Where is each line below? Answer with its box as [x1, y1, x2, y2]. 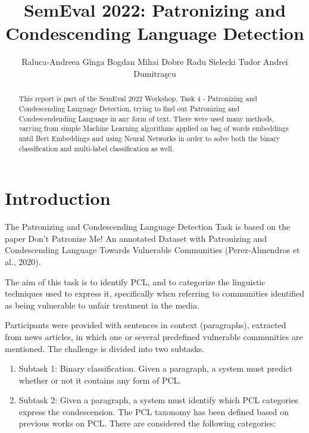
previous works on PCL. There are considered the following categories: [18, 417, 276, 429]
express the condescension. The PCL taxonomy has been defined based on [18, 405, 289, 418]
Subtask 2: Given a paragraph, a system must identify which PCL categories [18, 394, 298, 406]
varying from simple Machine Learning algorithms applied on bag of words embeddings [18, 123, 289, 133]
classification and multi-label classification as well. [18, 143, 174, 153]
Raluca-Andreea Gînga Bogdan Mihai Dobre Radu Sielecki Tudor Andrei [21, 55, 288, 68]
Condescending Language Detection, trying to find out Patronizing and [18, 103, 240, 113]
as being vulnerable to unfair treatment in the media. [5, 298, 199, 311]
